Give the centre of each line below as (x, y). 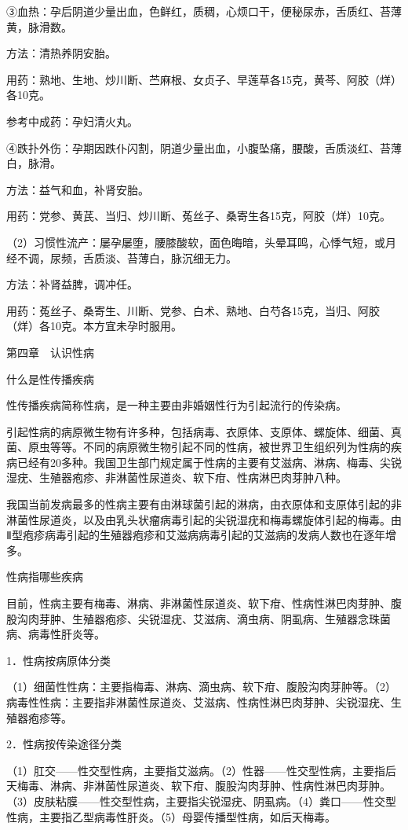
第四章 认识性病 (50, 352)
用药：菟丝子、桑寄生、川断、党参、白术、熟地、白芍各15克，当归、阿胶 (193, 310)
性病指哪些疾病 (45, 577)
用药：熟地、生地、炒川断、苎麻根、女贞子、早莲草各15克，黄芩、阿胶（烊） (204, 79)
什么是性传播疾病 (50, 378)
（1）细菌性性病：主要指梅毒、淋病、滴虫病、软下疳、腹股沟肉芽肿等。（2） (201, 687)
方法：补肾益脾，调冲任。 (72, 284)
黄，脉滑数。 (39, 26)
